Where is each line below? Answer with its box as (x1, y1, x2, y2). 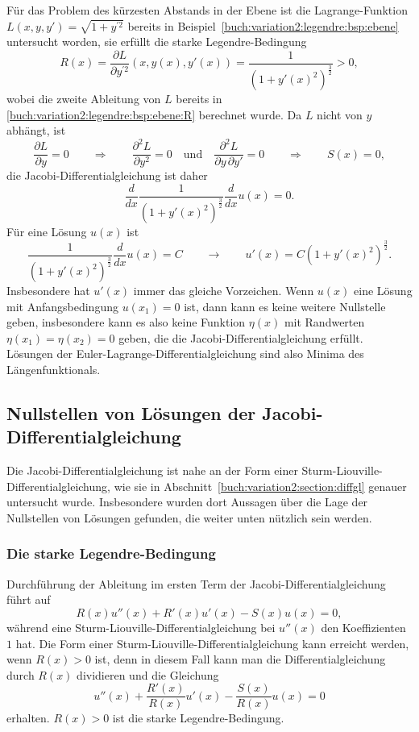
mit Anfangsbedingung (6, 297, 118, 314)
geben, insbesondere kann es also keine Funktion (6, 314, 246, 331)
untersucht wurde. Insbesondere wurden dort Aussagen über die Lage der (6, 493, 368, 510)
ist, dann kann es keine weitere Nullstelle (184, 297, 386, 314)
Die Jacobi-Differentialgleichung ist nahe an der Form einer (6, 462, 298, 479)
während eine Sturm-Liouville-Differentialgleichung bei (6, 618, 276, 635)
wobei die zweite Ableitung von (6, 90, 161, 107)
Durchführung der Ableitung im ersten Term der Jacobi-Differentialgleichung (6, 575, 386, 592)
